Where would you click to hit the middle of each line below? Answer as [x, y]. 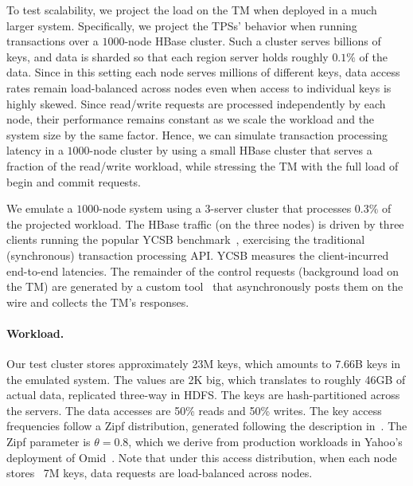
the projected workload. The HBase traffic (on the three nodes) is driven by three [205, 223]
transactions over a [53, 41]
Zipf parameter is [49, 442]
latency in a [35, 150]
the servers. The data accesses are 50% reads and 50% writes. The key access [194, 410]
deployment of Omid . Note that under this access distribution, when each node [202, 457]
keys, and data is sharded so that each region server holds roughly [168, 56]
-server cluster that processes [281, 208]
